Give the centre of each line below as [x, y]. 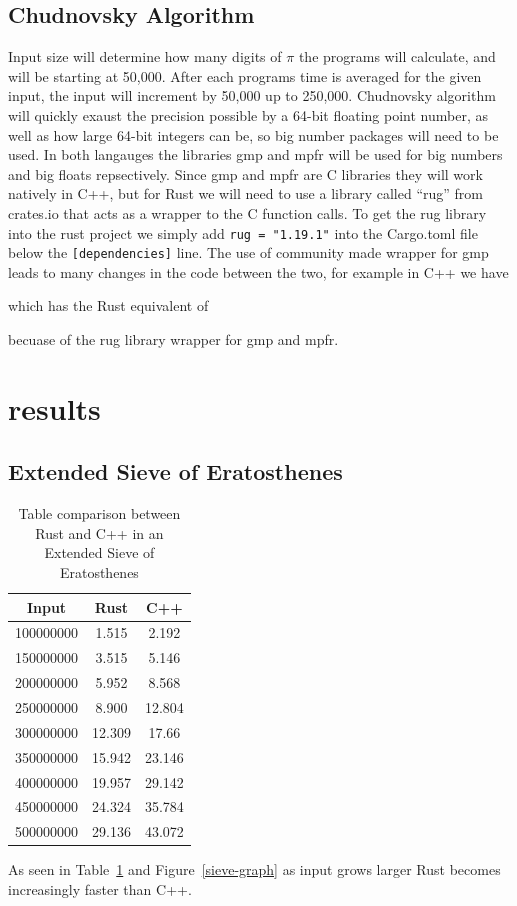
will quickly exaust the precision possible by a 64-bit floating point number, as [248, 114]
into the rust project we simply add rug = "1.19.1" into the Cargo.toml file [243, 232]
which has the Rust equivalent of [108, 305]
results [54, 407]
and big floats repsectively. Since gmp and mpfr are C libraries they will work [245, 173]
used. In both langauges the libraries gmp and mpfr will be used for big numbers [255, 154]
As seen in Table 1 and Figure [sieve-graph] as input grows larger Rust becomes [254, 869]
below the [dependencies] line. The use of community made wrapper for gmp [248, 252]
